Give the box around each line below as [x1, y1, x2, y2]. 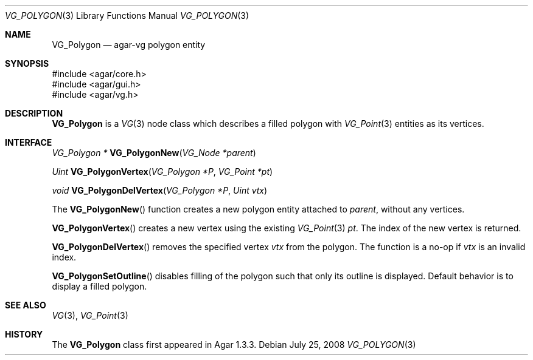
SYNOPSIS [5, 58, 49, 69]
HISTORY [5, 329, 43, 339]
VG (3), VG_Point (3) [52, 310, 128, 321]
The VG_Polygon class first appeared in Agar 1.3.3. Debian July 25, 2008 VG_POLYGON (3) [52, 339, 416, 350]
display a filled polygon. [52, 281, 147, 291]
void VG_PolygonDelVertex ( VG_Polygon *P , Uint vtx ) [52, 185, 268, 195]
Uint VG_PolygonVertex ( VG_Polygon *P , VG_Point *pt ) [52, 166, 273, 177]
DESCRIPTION [5, 108, 63, 118]
